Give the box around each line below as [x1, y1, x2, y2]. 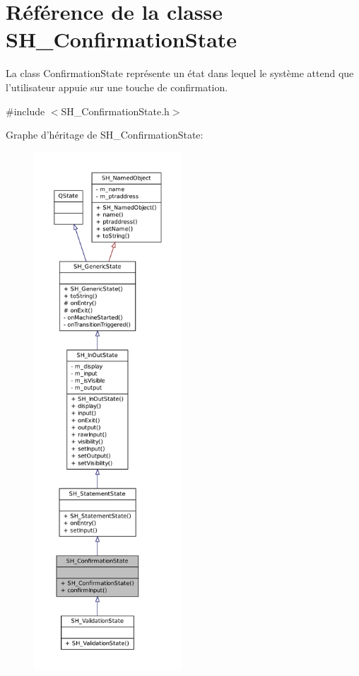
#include [6, 103, 45, 118]
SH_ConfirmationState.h [61, 103, 170, 118]
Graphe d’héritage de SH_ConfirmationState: [6, 127, 204, 142]
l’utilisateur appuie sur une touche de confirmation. [6, 79, 228, 94]
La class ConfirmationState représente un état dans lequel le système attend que [6, 66, 354, 81]
